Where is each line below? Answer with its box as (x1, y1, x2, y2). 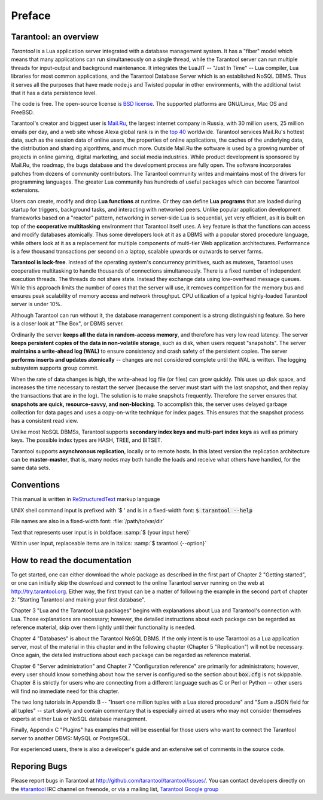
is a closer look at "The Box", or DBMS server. (11, 320, 124, 327)
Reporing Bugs (11, 761, 68, 771)
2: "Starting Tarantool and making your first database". (11, 596, 146, 603)
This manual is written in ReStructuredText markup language (11, 496, 160, 503)
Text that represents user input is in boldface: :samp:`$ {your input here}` (11, 529, 191, 536)
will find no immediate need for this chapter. (11, 688, 120, 695)
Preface (11, 9, 51, 22)
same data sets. (11, 464, 50, 472)
